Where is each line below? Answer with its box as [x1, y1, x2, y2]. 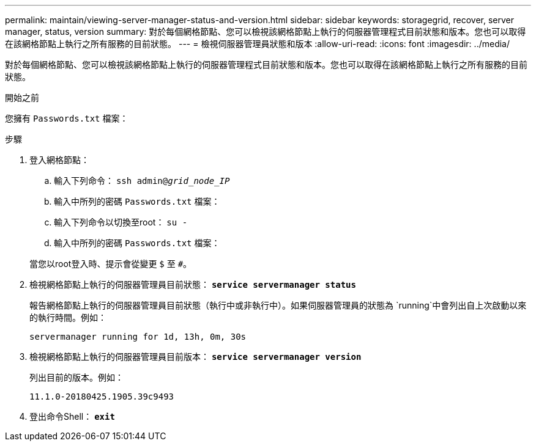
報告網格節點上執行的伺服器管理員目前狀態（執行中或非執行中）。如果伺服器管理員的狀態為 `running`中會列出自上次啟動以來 [29, 300, 527, 310]
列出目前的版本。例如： [29, 372, 124, 382]
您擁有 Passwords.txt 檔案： [5, 113, 128, 123]
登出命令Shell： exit [29, 411, 115, 422]
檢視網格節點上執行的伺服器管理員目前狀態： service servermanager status [29, 279, 356, 290]
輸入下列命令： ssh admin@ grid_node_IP [54, 175, 230, 186]
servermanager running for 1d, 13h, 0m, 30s [29, 332, 247, 342]
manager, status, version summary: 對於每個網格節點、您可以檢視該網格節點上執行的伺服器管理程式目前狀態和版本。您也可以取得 [5, 26, 526, 37]
